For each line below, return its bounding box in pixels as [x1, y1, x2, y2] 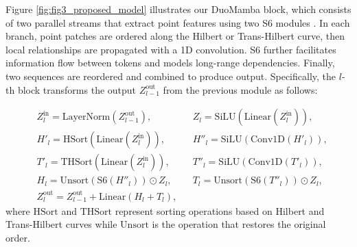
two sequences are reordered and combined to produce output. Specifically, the [5, 68, 336, 83]
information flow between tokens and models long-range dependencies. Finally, [5, 55, 335, 70]
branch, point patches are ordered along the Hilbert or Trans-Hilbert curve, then [5, 29, 345, 43]
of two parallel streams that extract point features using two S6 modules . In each [5, 15, 350, 29]
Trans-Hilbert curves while [5, 217, 117, 231]
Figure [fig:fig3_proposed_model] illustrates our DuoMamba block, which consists [5, 2, 352, 16]
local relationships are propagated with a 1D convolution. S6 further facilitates [5, 42, 336, 56]
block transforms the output [17, 82, 137, 96]
